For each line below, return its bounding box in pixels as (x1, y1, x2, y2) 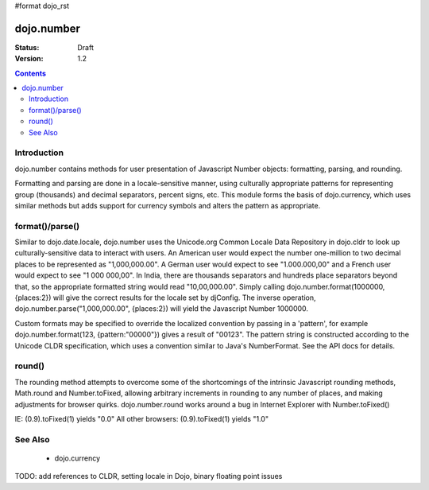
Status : (14, 42, 40, 52)
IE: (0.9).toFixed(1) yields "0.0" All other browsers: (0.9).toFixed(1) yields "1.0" (14, 414, 269, 423)
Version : (14, 54, 44, 64)
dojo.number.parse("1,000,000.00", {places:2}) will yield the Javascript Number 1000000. (14, 304, 309, 313)
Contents (14, 68, 47, 78)
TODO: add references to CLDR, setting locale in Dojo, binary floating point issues (14, 472, 283, 481)
